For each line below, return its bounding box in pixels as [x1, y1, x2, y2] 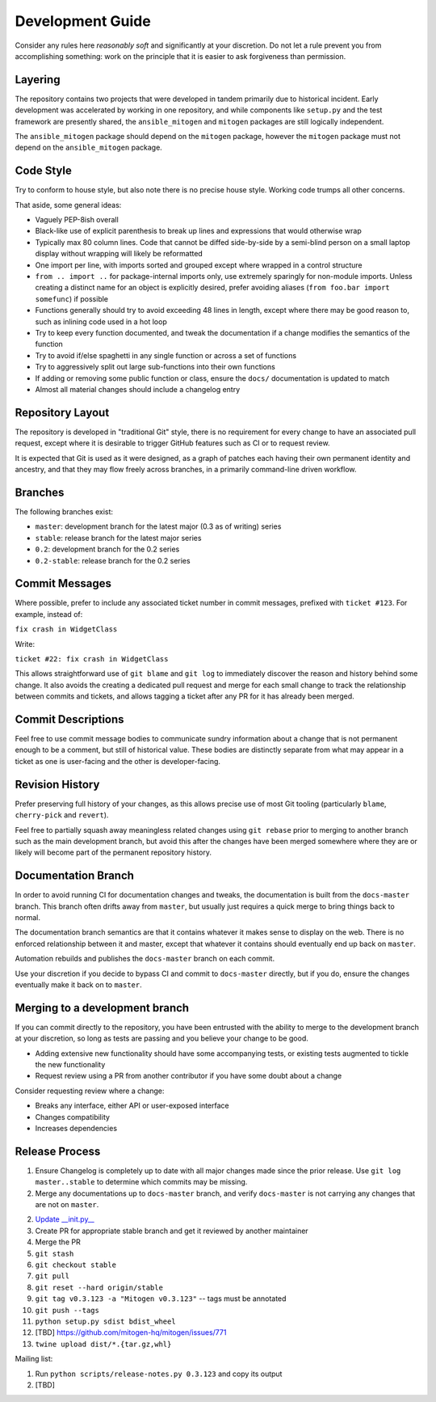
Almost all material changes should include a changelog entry [35, 384, 241, 394]
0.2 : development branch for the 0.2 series [35, 544, 180, 554]
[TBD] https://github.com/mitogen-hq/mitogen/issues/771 [35, 1328, 227, 1337]
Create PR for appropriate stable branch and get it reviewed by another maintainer [35, 1226, 308, 1235]
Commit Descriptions [15, 712, 124, 726]
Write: [15, 639, 36, 648]
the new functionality [35, 1060, 106, 1070]
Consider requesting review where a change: [15, 1086, 165, 1096]
